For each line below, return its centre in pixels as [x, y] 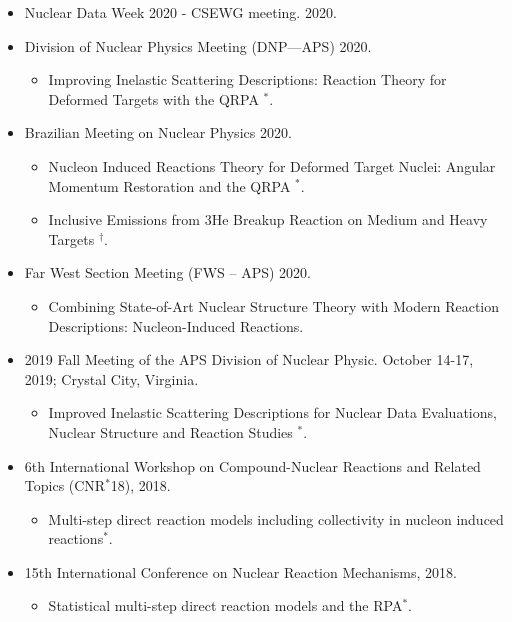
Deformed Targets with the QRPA [153, 98]
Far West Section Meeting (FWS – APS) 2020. [167, 272]
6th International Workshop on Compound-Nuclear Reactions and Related [252, 465]
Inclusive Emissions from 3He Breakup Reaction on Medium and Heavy [268, 219]
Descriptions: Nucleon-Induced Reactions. [176, 325]
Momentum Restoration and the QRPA [169, 185]
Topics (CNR [65, 485]
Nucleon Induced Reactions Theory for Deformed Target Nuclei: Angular [272, 165]
